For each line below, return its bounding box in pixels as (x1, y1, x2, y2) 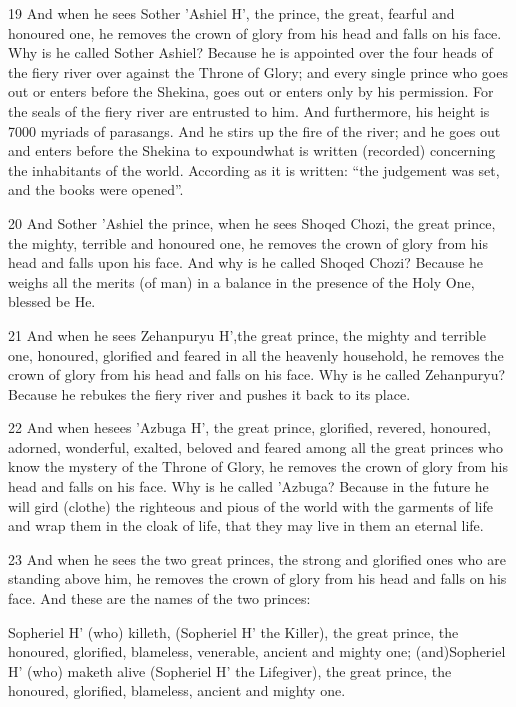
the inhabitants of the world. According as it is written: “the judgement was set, (8, 159, 500, 180)
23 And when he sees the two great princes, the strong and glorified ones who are (8, 548, 506, 569)
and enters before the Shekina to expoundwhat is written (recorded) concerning (8, 140, 496, 161)
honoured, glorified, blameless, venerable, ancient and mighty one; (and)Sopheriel (8, 641, 506, 662)
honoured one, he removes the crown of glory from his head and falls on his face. (8, 22, 502, 43)
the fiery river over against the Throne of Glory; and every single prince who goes (8, 61, 508, 82)
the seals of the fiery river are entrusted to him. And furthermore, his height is (8, 100, 490, 121)
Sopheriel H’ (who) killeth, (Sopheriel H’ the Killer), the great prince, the (8, 621, 459, 642)
